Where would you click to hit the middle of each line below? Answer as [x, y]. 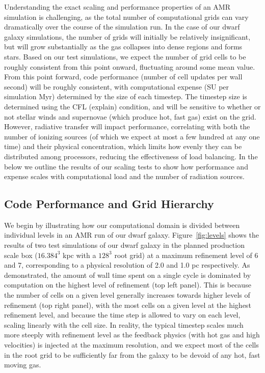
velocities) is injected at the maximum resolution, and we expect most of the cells [131, 345]
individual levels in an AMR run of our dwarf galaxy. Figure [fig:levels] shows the [131, 235]
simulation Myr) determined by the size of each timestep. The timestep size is [126, 96]
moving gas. [23, 365]
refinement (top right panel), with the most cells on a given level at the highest [128, 305]
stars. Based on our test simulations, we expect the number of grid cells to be [125, 56]
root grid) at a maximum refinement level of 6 [186, 255]
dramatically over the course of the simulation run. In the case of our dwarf [122, 27]
